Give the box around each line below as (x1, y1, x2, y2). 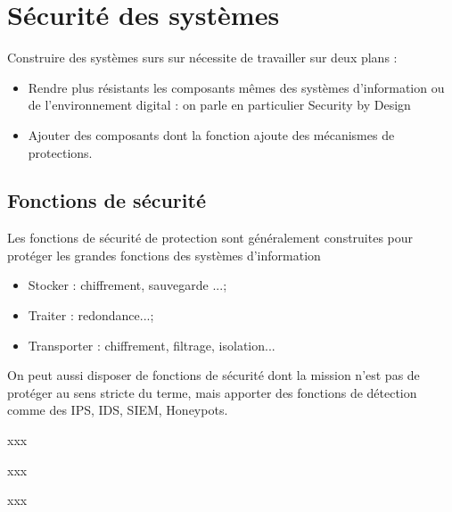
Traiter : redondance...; (28, 306, 154, 325)
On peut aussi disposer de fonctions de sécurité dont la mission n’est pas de (7, 366, 420, 384)
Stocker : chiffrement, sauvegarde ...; (28, 276, 227, 294)
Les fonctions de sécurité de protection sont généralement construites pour (7, 228, 414, 247)
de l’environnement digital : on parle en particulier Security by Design (28, 95, 411, 114)
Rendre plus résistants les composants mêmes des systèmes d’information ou (28, 78, 445, 96)
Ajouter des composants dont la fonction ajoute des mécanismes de (28, 125, 395, 144)
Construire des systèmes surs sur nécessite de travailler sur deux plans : (7, 48, 398, 67)
